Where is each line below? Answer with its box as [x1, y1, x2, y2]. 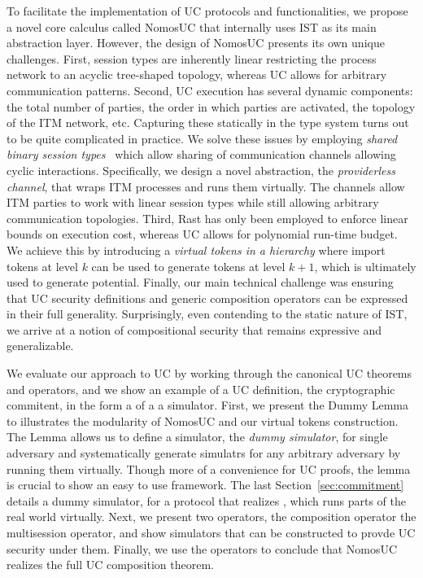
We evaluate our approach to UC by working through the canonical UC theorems [7, 365, 412, 382]
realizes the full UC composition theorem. [7, 556, 214, 573]
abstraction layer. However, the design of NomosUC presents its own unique [7, 34, 385, 51]
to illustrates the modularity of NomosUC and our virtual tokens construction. [7, 412, 399, 429]
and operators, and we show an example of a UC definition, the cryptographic [7, 380, 395, 397]
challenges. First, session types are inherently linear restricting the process [7, 50, 377, 67]
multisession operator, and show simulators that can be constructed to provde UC [7, 524, 416, 541]
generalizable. [7, 337, 74, 354]
